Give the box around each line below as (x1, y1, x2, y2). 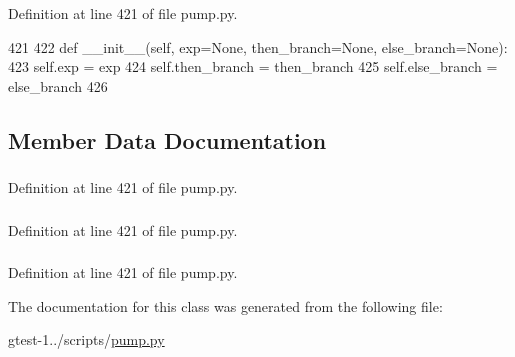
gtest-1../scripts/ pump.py (8, 329, 165, 350)
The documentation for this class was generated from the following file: (8, 295, 443, 316)
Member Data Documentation (8, 124, 327, 155)
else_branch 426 (8, 75, 108, 96)
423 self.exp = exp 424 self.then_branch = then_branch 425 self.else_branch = (8, 56, 498, 77)
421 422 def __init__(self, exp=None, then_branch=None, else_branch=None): (8, 36, 508, 57)
